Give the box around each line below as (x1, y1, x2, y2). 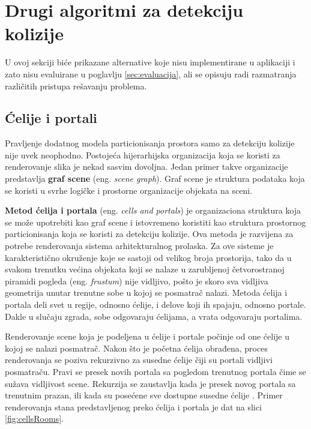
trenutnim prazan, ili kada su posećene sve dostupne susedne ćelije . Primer (5, 389, 283, 401)
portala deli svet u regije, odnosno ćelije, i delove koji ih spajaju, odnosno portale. (5, 298, 306, 311)
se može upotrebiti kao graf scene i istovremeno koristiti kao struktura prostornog (5, 215, 306, 228)
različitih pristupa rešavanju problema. (5, 79, 147, 92)
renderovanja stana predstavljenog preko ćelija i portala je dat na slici (5, 400, 262, 413)
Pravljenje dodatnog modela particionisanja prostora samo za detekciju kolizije (5, 137, 295, 149)
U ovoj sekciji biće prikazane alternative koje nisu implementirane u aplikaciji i (5, 56, 295, 68)
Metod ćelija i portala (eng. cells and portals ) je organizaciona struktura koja (5, 204, 301, 217)
